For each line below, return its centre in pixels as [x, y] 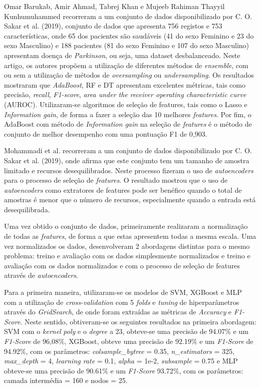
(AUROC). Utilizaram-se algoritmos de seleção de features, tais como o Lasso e [126, 104]
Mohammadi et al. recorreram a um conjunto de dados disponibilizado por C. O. [128, 150]
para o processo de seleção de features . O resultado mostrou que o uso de [116, 180]
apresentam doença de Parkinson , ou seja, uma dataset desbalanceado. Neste [122, 55]
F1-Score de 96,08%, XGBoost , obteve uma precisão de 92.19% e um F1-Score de [129, 341]
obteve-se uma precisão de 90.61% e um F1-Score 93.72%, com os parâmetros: [124, 370]
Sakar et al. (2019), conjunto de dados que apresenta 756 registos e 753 [113, 26]
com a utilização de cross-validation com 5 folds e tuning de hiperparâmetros [122, 302]
